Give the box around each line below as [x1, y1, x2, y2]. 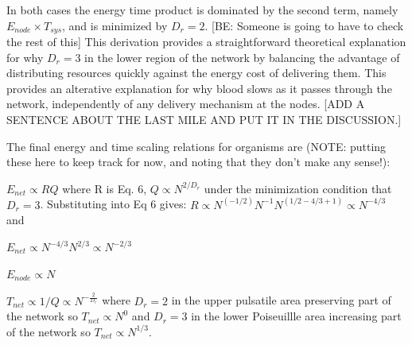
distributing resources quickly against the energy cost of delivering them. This [6, 64, 387, 81]
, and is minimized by [62, 17, 168, 33]
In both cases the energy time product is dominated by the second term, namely [6, 2, 398, 17]
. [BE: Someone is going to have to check [204, 17, 404, 33]
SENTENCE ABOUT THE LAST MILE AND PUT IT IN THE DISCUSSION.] [6, 111, 402, 128]
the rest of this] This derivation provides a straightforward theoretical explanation [6, 33, 406, 50]
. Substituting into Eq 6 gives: [40, 196, 187, 212]
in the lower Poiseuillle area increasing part [191, 308, 402, 324]
